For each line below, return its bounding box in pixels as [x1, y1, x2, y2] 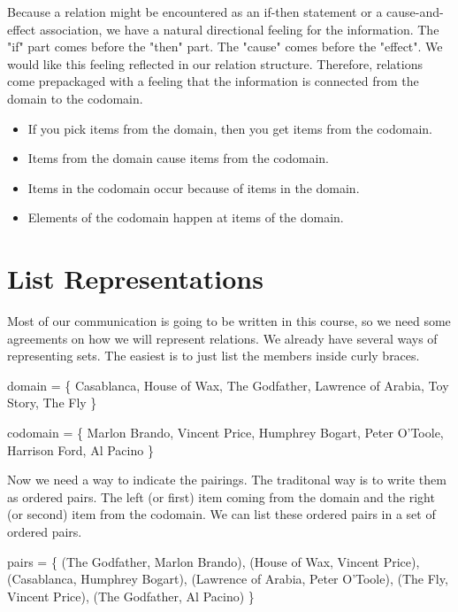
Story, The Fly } [7, 393, 97, 412]
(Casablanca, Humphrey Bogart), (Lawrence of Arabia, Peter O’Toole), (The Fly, [7, 569, 448, 588]
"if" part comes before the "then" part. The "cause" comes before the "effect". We [7, 37, 443, 56]
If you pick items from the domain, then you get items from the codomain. [27, 119, 432, 137]
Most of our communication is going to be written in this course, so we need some [7, 312, 451, 330]
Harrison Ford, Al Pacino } [7, 440, 154, 459]
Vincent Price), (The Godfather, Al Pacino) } [7, 586, 255, 605]
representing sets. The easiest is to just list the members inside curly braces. [7, 346, 420, 365]
